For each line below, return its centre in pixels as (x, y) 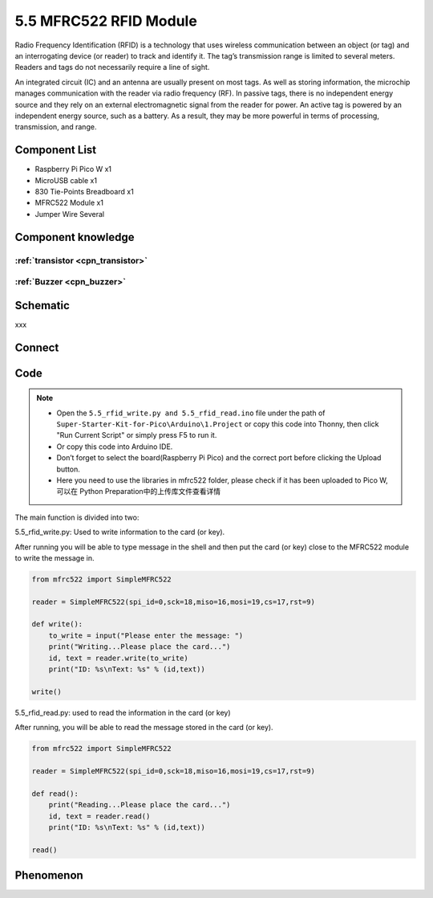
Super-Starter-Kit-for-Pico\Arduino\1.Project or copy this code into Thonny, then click (218, 424)
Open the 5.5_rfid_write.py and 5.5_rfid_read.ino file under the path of (191, 413)
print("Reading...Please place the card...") (140, 805)
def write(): (57, 624)
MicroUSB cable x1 (66, 180)
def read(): (55, 794)
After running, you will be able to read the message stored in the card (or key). (144, 728)
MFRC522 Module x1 (69, 203)
